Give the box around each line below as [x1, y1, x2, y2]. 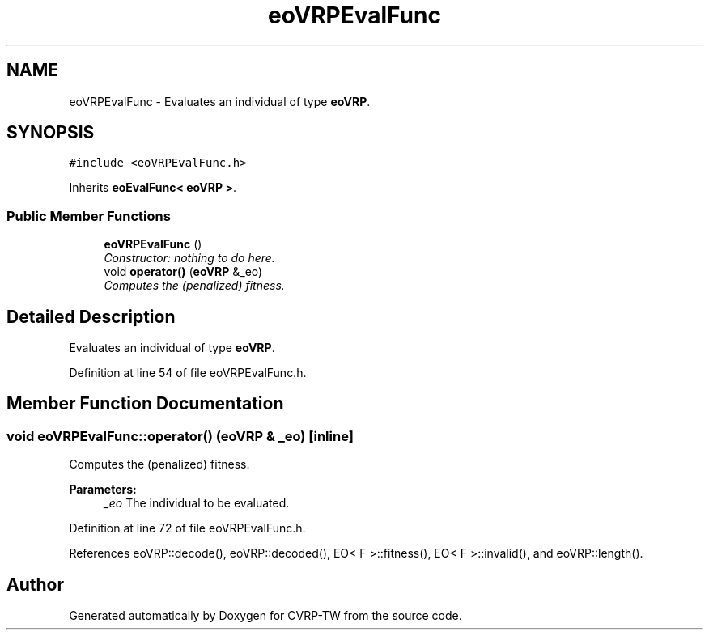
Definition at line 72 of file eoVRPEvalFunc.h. [69, 521, 306, 536]
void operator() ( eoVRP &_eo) [104, 265, 263, 279]
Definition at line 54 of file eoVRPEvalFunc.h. [69, 366, 307, 380]
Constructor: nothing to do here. [104, 251, 275, 265]
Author [6, 574, 64, 595]
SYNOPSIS [6, 122, 95, 143]
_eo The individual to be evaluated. [104, 496, 290, 511]
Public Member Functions [6, 207, 171, 224]
